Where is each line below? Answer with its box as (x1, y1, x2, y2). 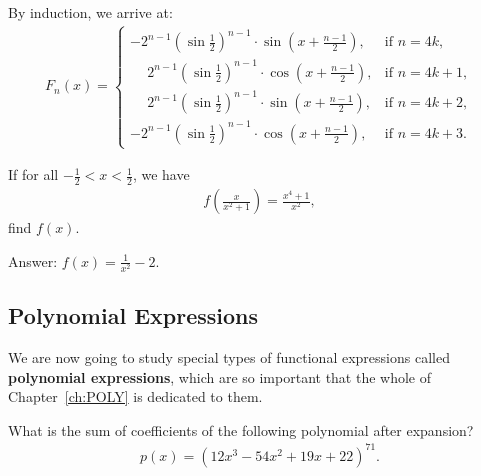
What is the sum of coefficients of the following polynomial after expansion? (8, 419, 474, 440)
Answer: (8, 250, 58, 271)
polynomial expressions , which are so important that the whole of (8, 366, 432, 387)
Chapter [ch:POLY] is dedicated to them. (8, 386, 263, 407)
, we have (132, 164, 190, 185)
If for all (8, 164, 59, 185)
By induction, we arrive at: (8, 2, 173, 22)
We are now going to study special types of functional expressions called (8, 347, 450, 368)
